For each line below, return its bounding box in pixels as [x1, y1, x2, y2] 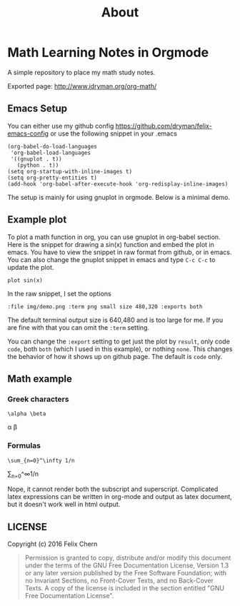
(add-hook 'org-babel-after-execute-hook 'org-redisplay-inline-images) [7, 180, 229, 188]
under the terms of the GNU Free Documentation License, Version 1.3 [24, 561, 229, 570]
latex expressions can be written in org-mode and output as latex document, [7, 493, 232, 501]
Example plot [7, 213, 67, 226]
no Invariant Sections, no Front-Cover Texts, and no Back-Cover [24, 576, 214, 585]
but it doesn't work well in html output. [7, 500, 121, 509]
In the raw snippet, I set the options [7, 289, 112, 298]
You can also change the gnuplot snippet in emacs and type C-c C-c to [7, 255, 216, 264]
